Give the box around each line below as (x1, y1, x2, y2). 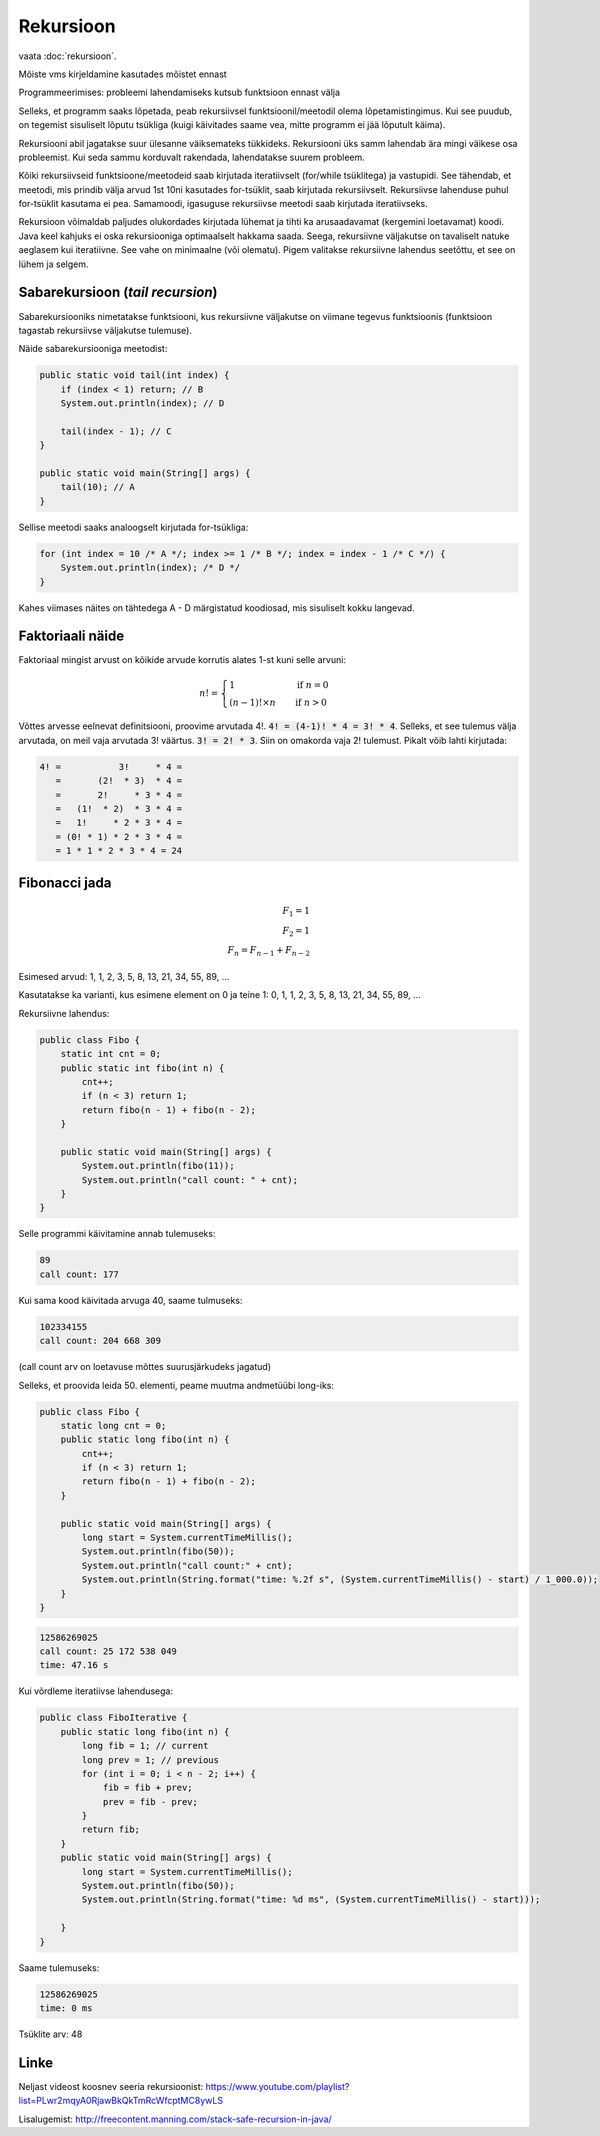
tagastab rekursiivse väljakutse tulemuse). (18, 324, 193, 336)
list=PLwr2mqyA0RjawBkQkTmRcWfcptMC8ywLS (18, 2095, 224, 2107)
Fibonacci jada (18, 874, 112, 891)
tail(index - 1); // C (60, 425, 172, 437)
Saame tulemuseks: (18, 1961, 100, 1974)
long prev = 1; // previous (81, 1754, 220, 1765)
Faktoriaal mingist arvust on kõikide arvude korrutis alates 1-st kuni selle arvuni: (18, 654, 347, 666)
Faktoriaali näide (18, 628, 125, 645)
